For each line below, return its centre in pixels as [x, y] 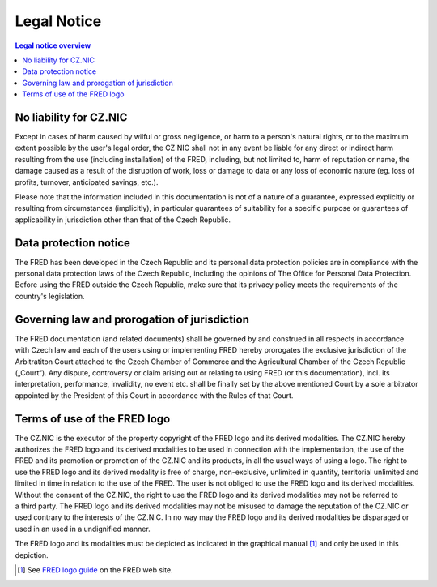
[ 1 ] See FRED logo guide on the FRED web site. [95, 570]
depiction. [32, 555]
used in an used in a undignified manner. [83, 529]
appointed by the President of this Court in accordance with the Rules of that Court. [154, 395]
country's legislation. [50, 296]
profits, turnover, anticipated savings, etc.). [87, 182]
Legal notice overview [53, 45]
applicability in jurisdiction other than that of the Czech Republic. [123, 220]
